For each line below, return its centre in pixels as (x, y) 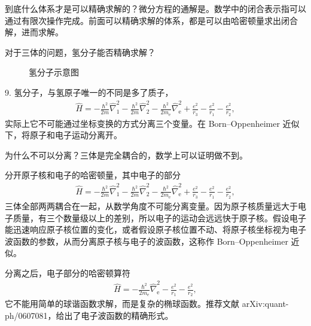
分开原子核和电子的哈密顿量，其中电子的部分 (93, 175)
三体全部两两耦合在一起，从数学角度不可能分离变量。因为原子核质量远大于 (151, 205)
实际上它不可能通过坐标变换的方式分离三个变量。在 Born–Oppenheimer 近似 (152, 123)
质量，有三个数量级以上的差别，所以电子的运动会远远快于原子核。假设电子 (159, 217)
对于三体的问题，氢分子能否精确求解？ (80, 52)
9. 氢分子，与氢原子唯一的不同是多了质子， (89, 92)
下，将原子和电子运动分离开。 (63, 135)
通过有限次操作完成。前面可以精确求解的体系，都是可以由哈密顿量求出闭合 (151, 20)
